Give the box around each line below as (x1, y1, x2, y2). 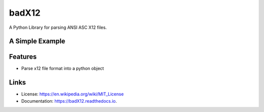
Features (9, 53, 37, 61)
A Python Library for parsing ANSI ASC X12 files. (9, 24, 107, 30)
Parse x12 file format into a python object (21, 66, 104, 71)
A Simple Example (9, 37, 66, 45)
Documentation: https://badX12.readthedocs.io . (21, 98, 117, 104)
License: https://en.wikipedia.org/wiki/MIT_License (21, 91, 124, 97)
